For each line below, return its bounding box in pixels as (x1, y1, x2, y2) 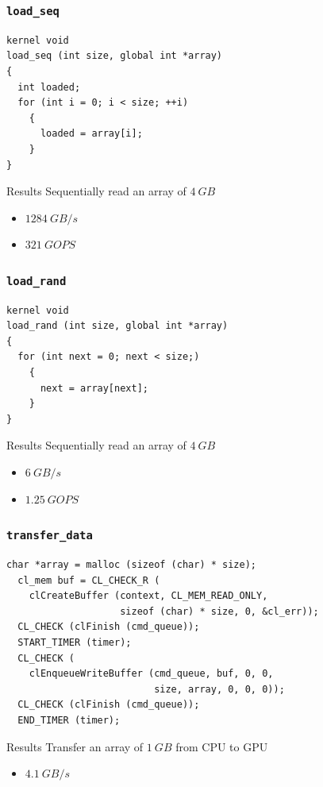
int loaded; (17, 81, 81, 93)
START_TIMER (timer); (17, 636, 132, 648)
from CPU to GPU (175, 738, 268, 754)
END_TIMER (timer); (17, 714, 121, 726)
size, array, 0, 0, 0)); (154, 683, 285, 695)
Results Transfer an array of (6, 738, 144, 754)
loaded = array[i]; (40, 128, 143, 140)
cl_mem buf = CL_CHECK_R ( (17, 574, 160, 586)
